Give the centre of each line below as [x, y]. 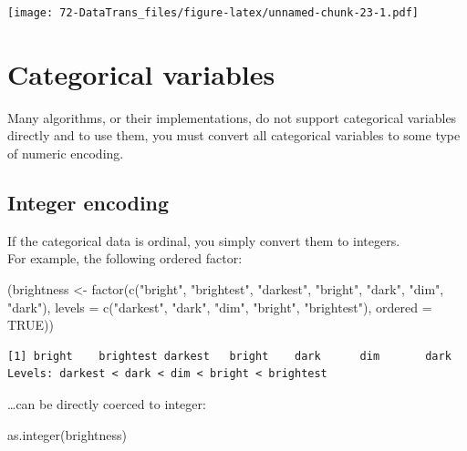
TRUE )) [31, 325]
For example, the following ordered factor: [125, 258]
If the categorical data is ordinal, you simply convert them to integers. [204, 240]
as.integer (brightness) [67, 434]
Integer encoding [88, 202]
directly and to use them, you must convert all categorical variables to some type [234, 135]
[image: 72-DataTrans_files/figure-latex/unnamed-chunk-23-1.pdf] [213, 13]
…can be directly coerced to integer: [107, 403]
